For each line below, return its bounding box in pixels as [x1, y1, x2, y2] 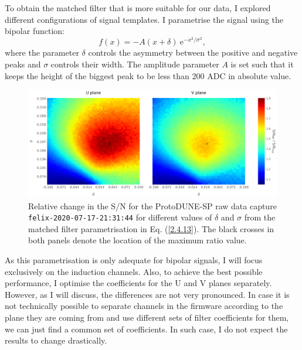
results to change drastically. [5, 334, 107, 346]
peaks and [5, 58, 41, 70]
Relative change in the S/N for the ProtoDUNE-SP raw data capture [28, 199, 277, 212]
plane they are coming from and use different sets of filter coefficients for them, [5, 311, 289, 324]
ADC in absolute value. [207, 69, 291, 81]
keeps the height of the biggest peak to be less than [5, 69, 189, 81]
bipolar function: [5, 25, 65, 37]
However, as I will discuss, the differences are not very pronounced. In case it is [5, 288, 290, 300]
